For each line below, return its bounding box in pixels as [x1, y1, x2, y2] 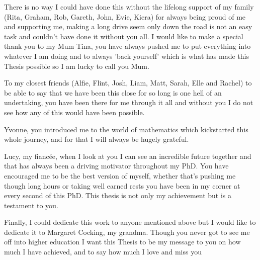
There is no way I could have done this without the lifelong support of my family [4, 2, 254, 12]
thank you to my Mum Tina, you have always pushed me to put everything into [4, 41, 251, 51]
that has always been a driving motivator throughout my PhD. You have [4, 160, 229, 171]
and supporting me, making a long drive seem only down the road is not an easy [4, 21, 252, 32]
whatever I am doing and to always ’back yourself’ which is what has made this [4, 50, 249, 61]
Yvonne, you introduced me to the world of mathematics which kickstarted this [4, 124, 248, 134]
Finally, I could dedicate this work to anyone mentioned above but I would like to [4, 217, 256, 227]
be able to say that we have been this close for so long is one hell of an [4, 87, 222, 98]
